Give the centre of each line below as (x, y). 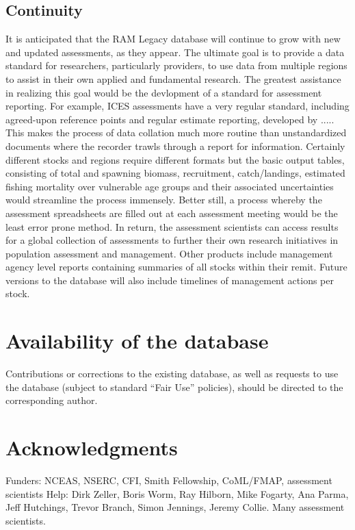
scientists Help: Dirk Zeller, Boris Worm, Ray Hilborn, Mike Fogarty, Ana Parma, (177, 493)
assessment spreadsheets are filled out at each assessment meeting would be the (172, 213)
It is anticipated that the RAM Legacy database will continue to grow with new (173, 39)
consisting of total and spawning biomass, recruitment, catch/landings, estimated (175, 173)
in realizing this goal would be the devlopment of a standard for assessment (164, 92)
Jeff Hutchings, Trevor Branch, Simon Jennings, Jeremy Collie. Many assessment (175, 507)
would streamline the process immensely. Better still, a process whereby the (164, 200)
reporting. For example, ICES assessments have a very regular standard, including (177, 106)
